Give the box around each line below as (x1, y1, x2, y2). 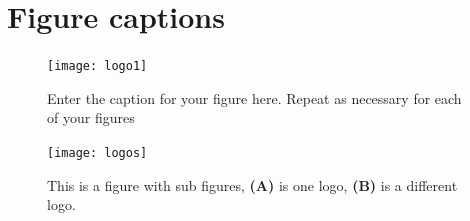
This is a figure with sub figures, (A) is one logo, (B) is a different (47, 174, 458, 195)
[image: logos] (47, 145, 148, 160)
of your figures (47, 107, 135, 128)
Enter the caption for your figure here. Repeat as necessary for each (47, 87, 462, 108)
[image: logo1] (47, 59, 148, 74)
